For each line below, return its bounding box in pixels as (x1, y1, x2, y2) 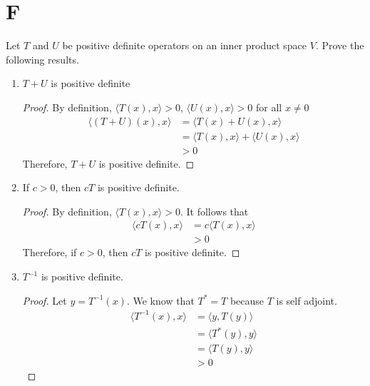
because (230, 293, 264, 308)
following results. (6, 51, 79, 66)
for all (256, 99, 282, 114)
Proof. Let (22, 293, 67, 308)
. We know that (126, 293, 195, 308)
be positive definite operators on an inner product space (62, 38, 307, 53)
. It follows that (180, 203, 249, 218)
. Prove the (315, 38, 364, 53)
